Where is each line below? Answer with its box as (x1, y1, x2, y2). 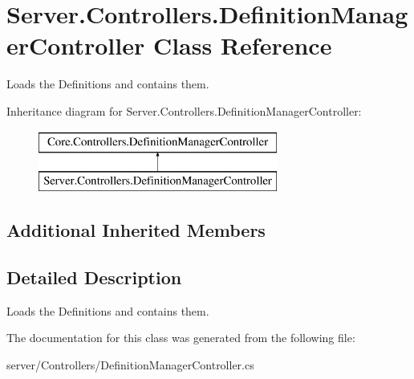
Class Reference (152, 29, 332, 62)
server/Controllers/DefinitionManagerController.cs (6, 356, 254, 373)
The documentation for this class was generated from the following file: (6, 329, 355, 346)
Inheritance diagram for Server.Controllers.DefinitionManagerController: (6, 102, 362, 119)
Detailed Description (6, 264, 182, 289)
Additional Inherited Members (6, 218, 266, 242)
